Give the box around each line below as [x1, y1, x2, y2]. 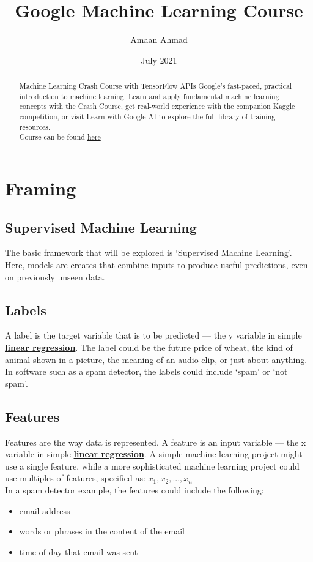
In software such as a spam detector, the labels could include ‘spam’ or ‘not [5, 365, 288, 378]
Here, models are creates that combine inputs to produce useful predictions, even [5, 258, 308, 271]
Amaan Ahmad [130, 33, 188, 46]
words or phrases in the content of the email [19, 525, 185, 538]
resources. [19, 121, 51, 132]
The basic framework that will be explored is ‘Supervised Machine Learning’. [5, 246, 292, 259]
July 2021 [141, 53, 177, 66]
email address [19, 504, 70, 517]
